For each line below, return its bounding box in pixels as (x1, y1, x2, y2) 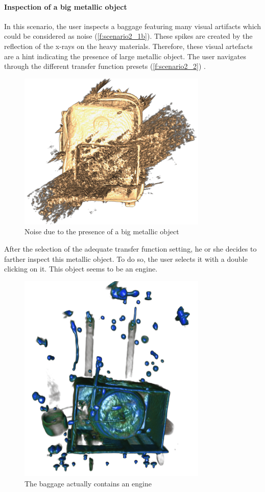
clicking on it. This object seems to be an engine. (4, 263, 158, 274)
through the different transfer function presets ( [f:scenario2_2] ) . (4, 61, 206, 71)
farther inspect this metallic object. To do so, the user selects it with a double (4, 253, 248, 264)
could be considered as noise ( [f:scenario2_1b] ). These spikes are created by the (4, 31, 253, 41)
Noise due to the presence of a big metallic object (25, 226, 179, 237)
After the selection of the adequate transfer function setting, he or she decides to (4, 243, 257, 254)
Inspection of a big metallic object (4, 1, 127, 12)
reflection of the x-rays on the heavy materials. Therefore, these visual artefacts (4, 40, 253, 51)
